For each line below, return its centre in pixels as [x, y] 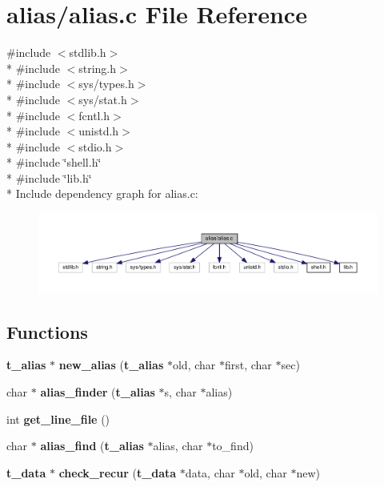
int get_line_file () [58, 419]
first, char [248, 365]
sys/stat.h [103, 99]
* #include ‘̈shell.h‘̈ [54, 162]
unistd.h [99, 131]
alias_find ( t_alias [92, 446]
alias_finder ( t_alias [98, 391]
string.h [98, 68]
